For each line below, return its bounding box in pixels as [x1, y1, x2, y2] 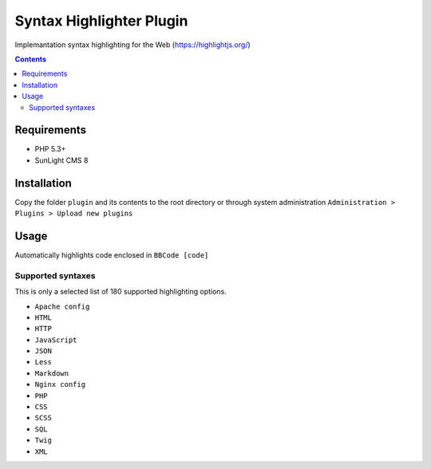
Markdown [34, 368, 69, 378]
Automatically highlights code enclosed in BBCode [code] [14, 250, 209, 259]
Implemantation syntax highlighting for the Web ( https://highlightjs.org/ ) [14, 40, 251, 49]
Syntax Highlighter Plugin [14, 12, 188, 30]
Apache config [34, 301, 90, 311]
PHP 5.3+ [34, 144, 66, 154]
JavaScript [34, 335, 77, 345]
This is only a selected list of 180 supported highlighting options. [14, 287, 227, 297]
